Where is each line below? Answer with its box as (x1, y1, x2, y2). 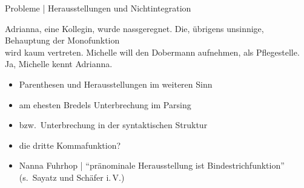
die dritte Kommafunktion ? (19, 138, 121, 151)
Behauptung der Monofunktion (5, 34, 120, 47)
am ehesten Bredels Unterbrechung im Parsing (19, 98, 191, 111)
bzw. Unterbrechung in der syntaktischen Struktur (19, 118, 208, 131)
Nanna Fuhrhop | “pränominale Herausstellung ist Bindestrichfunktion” (19, 159, 285, 172)
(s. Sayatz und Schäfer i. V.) (19, 170, 125, 183)
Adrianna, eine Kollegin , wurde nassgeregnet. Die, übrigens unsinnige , (5, 22, 264, 34)
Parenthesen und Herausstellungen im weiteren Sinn (19, 77, 213, 90)
